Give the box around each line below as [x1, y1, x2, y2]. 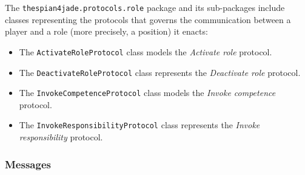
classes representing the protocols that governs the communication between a [5, 13, 291, 26]
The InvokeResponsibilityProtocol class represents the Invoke [19, 118, 260, 131]
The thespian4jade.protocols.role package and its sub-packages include [5, 1, 285, 13]
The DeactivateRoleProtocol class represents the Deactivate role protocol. [19, 66, 301, 78]
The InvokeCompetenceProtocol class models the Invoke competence [19, 86, 276, 99]
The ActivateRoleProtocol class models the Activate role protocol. [19, 45, 272, 58]
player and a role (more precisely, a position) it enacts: [5, 25, 208, 38]
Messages [5, 156, 51, 171]
